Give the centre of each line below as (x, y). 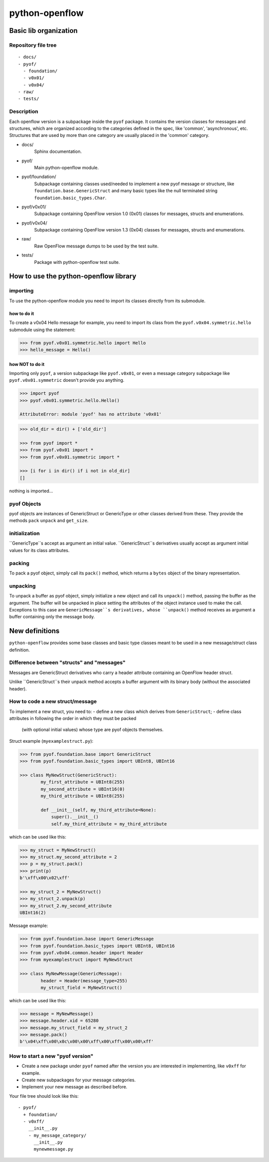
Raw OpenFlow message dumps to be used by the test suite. (96, 246)
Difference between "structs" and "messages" (67, 663)
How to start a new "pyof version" (51, 1056)
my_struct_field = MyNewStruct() (81, 988)
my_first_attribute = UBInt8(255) (83, 782)
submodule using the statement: (42, 330)
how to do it (22, 313)
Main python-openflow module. (67, 167)
